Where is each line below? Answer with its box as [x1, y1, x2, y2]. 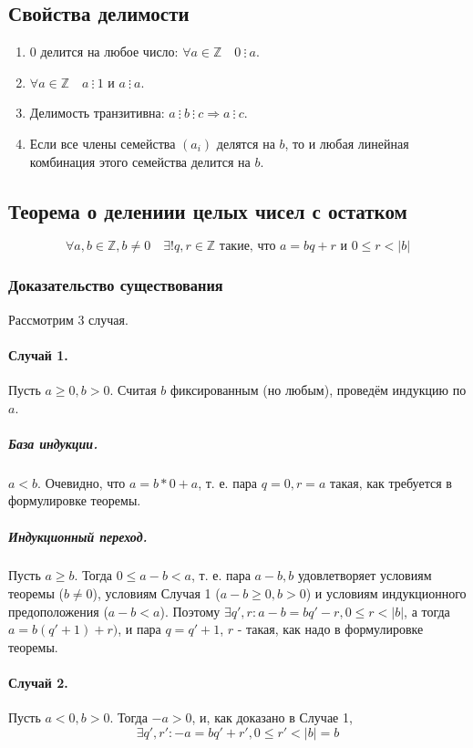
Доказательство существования [8, 274, 223, 296]
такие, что [219, 240, 276, 254]
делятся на [216, 133, 275, 152]
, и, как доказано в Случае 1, [191, 708, 353, 727]
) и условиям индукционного [305, 584, 467, 603]
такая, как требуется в [329, 473, 452, 492]
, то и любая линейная [284, 133, 409, 152]
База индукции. [8, 433, 98, 452]
